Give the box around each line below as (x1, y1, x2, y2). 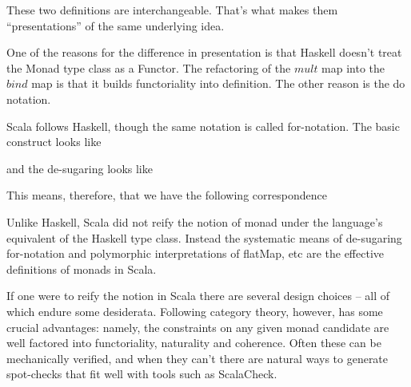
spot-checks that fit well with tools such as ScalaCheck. (6, 365, 277, 382)
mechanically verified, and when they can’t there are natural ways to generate (6, 349, 389, 366)
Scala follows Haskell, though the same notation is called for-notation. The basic (6, 117, 400, 134)
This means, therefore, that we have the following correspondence (6, 187, 327, 203)
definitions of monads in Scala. (6, 260, 157, 277)
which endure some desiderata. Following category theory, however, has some (6, 302, 383, 319)
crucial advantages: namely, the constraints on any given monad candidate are (6, 318, 389, 335)
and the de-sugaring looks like (6, 160, 153, 176)
